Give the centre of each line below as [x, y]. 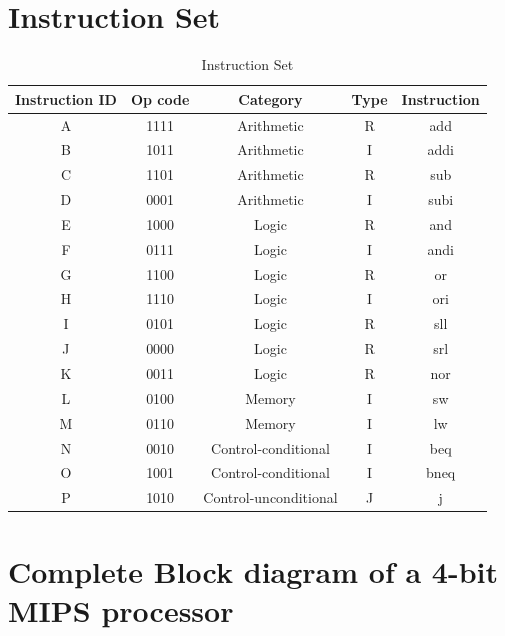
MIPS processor [121, 609]
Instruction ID [66, 98]
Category [270, 98]
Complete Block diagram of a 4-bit [253, 570]
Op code [160, 98]
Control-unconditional [270, 497]
